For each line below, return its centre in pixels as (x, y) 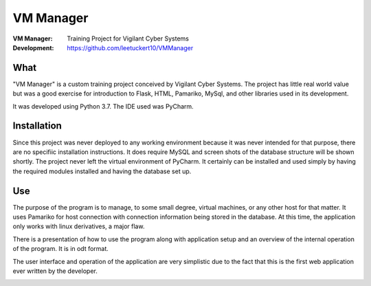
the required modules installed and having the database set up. (102, 171)
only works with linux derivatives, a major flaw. (79, 226)
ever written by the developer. (55, 271)
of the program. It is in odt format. (61, 249)
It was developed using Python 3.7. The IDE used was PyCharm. (103, 106)
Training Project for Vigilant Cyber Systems (128, 38)
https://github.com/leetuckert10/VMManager (130, 47)
